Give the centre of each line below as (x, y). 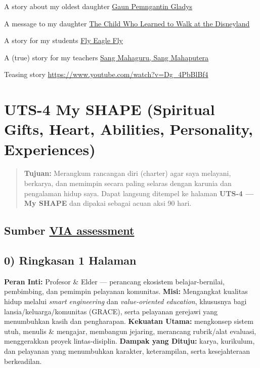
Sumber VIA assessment (69, 230)
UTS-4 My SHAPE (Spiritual (110, 109)
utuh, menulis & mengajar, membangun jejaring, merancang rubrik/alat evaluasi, (130, 331)
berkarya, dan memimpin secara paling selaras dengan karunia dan (128, 183)
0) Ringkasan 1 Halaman (70, 260)
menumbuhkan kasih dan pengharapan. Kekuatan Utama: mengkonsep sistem (129, 321)
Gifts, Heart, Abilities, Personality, (128, 129)
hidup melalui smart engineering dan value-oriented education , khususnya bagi (125, 301)
